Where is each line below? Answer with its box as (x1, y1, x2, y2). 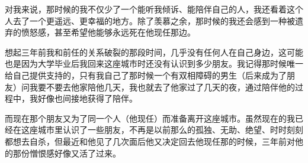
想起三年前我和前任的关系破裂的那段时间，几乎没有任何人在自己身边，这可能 (5, 45, 303, 58)
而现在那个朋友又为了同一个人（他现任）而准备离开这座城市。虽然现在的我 (5, 112, 295, 124)
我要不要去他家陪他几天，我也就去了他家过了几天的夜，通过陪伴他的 (29, 80, 295, 93)
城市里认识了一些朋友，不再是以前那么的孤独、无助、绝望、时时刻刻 (37, 123, 303, 136)
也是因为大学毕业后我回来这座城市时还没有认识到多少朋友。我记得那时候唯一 (5, 57, 303, 70)
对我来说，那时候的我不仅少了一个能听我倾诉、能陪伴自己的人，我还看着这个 (5, 3, 303, 15)
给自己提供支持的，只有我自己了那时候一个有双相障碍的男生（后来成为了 (5, 69, 287, 81)
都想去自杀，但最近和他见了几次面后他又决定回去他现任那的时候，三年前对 (5, 135, 295, 147)
